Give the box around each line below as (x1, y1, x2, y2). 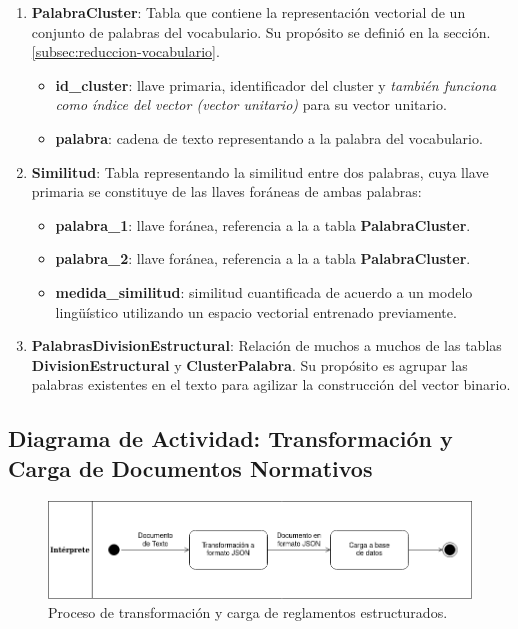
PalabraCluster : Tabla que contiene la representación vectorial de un (31, 2, 466, 22)
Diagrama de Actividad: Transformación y (8, 423, 453, 454)
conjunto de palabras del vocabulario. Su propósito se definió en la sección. (31, 21, 491, 42)
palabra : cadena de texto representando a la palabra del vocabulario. (55, 127, 483, 148)
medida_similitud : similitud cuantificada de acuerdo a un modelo (55, 281, 473, 302)
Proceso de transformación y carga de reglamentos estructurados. (48, 602, 448, 623)
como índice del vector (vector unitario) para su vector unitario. (55, 94, 447, 115)
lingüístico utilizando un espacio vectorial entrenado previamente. (55, 301, 457, 322)
